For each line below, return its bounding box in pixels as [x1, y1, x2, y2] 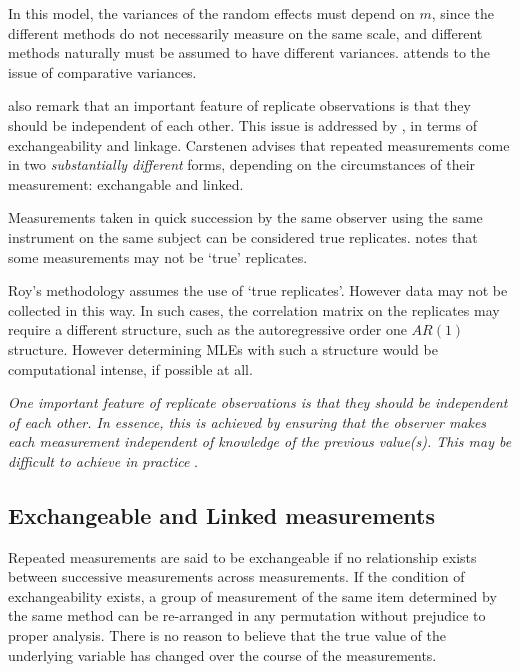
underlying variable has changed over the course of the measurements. [8, 644, 437, 665]
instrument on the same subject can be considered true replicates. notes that [8, 226, 478, 247]
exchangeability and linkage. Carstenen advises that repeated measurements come [8, 134, 510, 155]
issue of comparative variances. [8, 61, 197, 82]
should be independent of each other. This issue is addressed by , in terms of [8, 114, 477, 135]
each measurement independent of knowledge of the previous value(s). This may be [8, 431, 512, 452]
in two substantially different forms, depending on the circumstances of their [8, 154, 476, 175]
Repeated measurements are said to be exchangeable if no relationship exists [8, 546, 477, 567]
